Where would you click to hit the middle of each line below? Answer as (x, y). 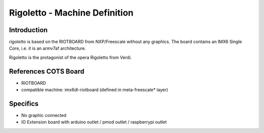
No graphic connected (44, 115)
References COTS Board (47, 71)
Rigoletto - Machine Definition (71, 13)
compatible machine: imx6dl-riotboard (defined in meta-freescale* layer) (95, 90)
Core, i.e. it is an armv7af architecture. (47, 48)
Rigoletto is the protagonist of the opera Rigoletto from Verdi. (70, 57)
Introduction (28, 30)
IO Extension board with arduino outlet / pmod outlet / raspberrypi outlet (94, 122)
